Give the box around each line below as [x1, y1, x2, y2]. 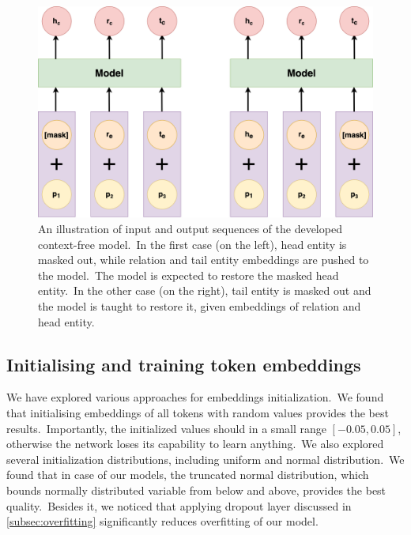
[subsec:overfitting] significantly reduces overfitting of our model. [6, 513, 319, 529]
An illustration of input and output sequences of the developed [38, 220, 342, 237]
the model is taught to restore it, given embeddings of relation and [38, 298, 361, 315]
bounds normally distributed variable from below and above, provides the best [6, 482, 386, 498]
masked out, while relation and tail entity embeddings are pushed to [38, 251, 369, 268]
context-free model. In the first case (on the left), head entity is [38, 235, 347, 252]
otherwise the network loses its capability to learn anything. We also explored [6, 435, 384, 452]
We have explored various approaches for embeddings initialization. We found [6, 389, 384, 405]
